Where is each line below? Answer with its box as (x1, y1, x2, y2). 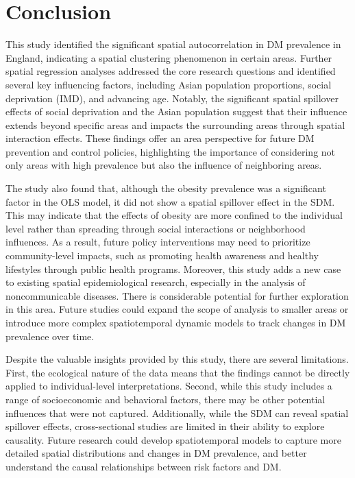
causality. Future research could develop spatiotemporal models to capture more (5, 432, 341, 446)
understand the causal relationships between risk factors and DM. (5, 459, 282, 473)
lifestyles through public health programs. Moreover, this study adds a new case (5, 261, 341, 276)
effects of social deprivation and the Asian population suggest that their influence (5, 104, 347, 119)
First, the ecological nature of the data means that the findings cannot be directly (5, 365, 350, 379)
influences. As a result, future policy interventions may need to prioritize (5, 235, 310, 249)
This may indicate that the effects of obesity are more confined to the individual (5, 208, 343, 222)
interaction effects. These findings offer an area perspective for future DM (5, 131, 315, 145)
